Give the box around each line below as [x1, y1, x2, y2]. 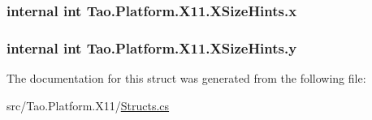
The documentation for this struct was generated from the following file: [6, 70, 366, 87]
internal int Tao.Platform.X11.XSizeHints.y [6, 37, 297, 58]
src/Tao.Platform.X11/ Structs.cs [6, 96, 170, 114]
